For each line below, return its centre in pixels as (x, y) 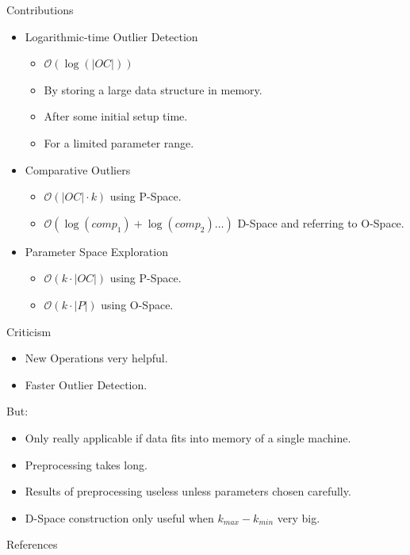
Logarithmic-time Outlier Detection (111, 36)
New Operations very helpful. (96, 358)
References (32, 544)
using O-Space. (137, 304)
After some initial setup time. (116, 116)
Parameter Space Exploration (96, 251)
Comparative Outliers (78, 169)
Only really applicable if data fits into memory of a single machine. (188, 437)
